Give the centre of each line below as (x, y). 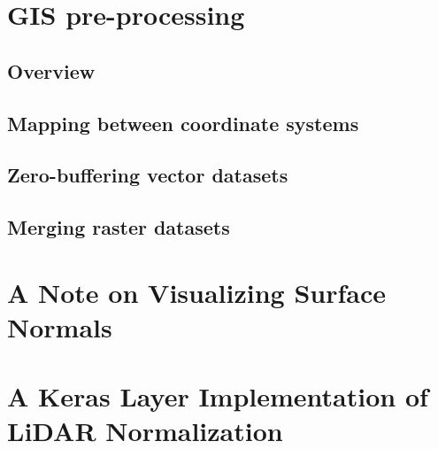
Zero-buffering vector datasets (148, 175)
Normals (60, 326)
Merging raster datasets (119, 227)
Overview (51, 70)
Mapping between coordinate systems (183, 123)
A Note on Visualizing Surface (197, 292)
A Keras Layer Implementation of (218, 396)
